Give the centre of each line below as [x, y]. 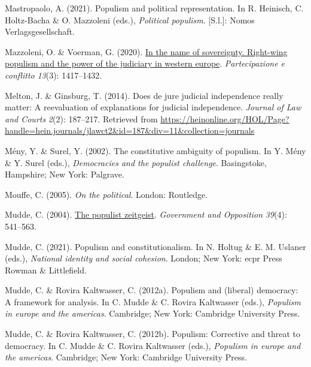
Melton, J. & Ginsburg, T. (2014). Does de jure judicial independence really [144, 95]
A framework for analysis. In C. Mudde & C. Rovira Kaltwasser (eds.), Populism [153, 301]
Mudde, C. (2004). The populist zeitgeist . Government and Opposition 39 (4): [146, 214]
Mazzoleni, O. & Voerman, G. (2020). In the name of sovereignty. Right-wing [146, 51]
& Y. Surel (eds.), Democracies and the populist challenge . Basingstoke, [136, 162]
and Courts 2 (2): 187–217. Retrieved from [81, 118]
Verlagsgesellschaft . [40, 31]
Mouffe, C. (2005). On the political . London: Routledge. [106, 194]
